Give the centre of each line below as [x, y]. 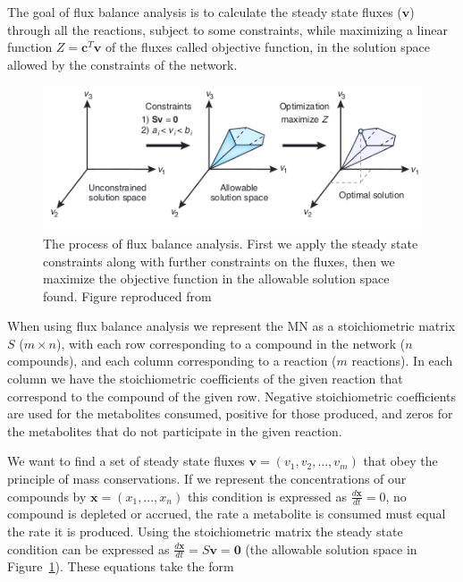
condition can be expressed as [88, 548]
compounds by [47, 496]
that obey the [400, 461]
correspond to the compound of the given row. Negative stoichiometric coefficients [232, 396]
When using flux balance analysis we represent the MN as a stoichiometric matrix [231, 326]
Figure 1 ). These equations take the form [121, 566]
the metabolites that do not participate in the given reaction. [175, 430]
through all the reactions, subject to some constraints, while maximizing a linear [227, 29]
